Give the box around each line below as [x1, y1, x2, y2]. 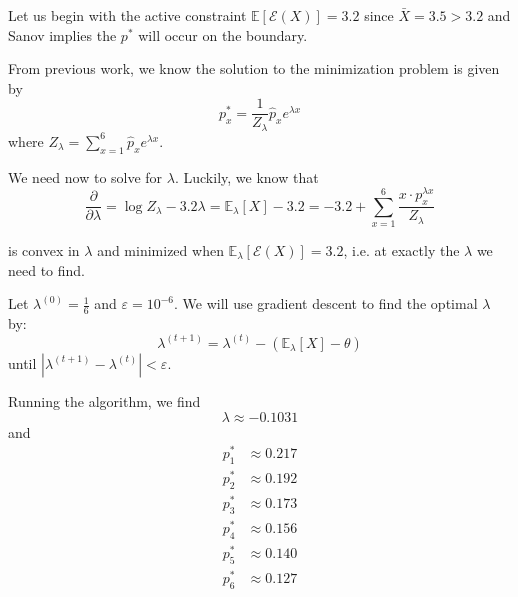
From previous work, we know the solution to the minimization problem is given [8, 58, 500, 79]
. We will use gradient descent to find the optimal [174, 293, 478, 314]
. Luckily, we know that [174, 166, 319, 187]
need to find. [8, 259, 86, 280]
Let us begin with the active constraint [8, 5, 247, 25]
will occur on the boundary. [138, 24, 308, 45]
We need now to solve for [8, 166, 163, 187]
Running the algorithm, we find [8, 390, 201, 411]
